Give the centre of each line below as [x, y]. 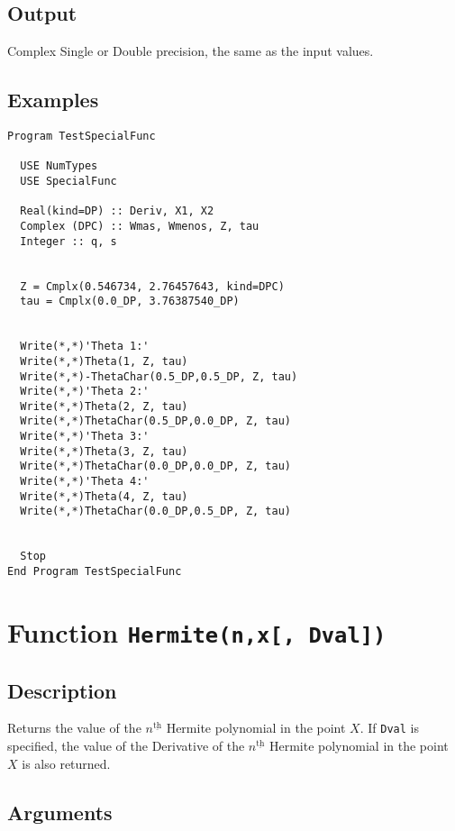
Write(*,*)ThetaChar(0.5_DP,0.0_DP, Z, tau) [155, 421]
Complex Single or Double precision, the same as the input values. [191, 51]
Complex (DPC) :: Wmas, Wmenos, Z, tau [140, 226]
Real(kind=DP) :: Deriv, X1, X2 [117, 211]
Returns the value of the [74, 728]
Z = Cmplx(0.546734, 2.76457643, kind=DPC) [152, 286]
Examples [53, 100]
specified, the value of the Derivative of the [126, 746]
